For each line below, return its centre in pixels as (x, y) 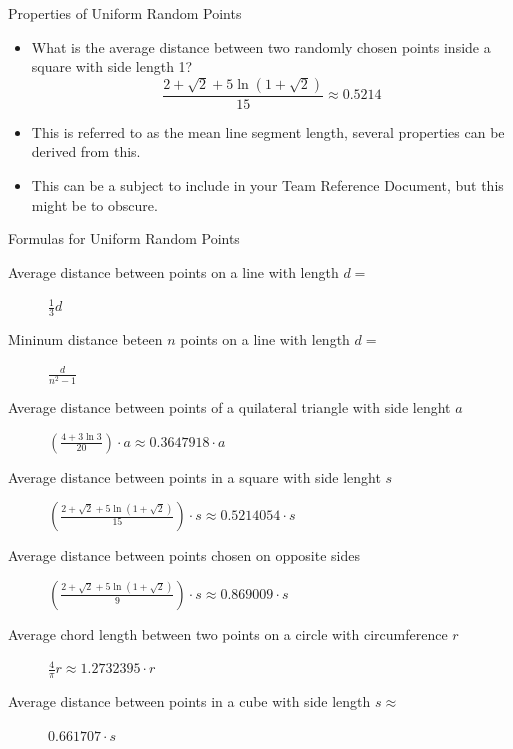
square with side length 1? (112, 66)
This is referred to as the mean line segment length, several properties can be (268, 131)
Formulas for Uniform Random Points (124, 238)
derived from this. (86, 151)
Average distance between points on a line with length (173, 271)
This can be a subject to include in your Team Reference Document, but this (267, 185)
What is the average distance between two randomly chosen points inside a (261, 46)
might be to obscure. (94, 204)
